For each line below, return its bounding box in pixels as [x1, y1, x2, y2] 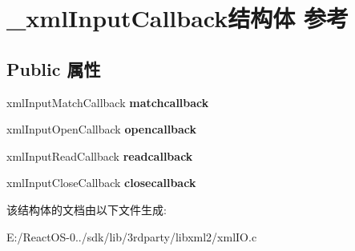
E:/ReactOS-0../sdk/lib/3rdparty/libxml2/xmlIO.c [6, 228, 257, 245]
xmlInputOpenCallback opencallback [6, 121, 197, 137]
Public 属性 [6, 56, 101, 81]
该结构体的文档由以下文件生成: [6, 201, 167, 217]
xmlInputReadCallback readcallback [6, 147, 193, 164]
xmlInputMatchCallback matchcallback [6, 94, 209, 110]
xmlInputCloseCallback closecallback [6, 174, 196, 191]
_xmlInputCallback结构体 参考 [6, 2, 349, 34]
